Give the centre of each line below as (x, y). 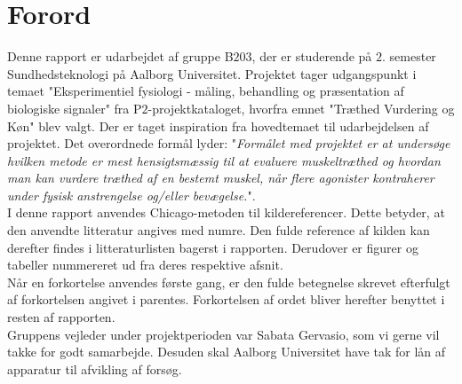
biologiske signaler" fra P (75, 108)
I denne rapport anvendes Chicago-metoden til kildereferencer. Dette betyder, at (226, 212)
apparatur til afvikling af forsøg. (95, 368)
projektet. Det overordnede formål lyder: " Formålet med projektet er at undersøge (229, 143)
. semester (409, 56)
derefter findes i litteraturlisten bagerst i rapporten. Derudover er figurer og (213, 247)
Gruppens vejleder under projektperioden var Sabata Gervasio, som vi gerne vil (223, 334)
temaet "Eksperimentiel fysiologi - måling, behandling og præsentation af (206, 91)
